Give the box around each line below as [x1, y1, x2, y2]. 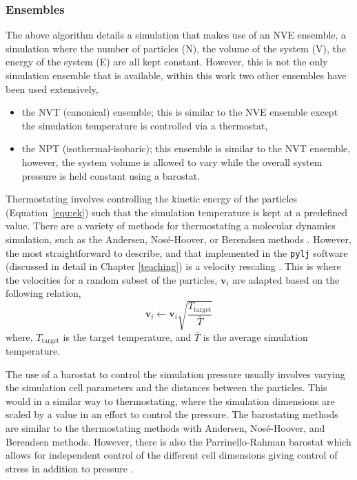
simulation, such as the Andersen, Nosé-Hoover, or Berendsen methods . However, [6, 231, 351, 246]
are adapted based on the [232, 272, 340, 286]
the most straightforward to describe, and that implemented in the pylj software [6, 245, 348, 260]
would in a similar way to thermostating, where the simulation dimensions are [6, 393, 335, 408]
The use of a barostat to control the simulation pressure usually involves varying [6, 366, 345, 381]
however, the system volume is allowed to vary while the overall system [21, 154, 323, 169]
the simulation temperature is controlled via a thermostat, [21, 118, 268, 132]
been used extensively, [6, 81, 99, 96]
